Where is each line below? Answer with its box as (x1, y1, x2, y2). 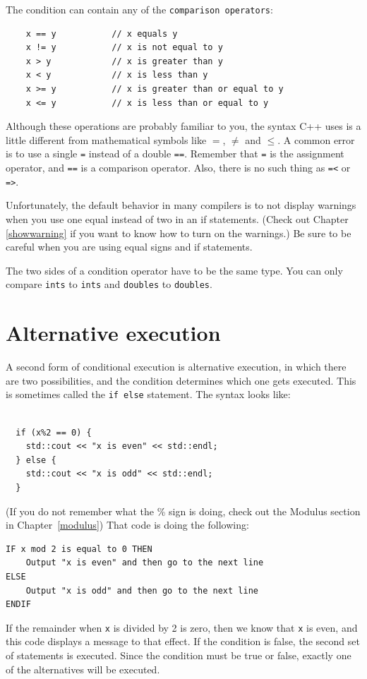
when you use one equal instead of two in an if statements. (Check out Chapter (6, 211, 349, 226)
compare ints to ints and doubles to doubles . (6, 277, 212, 292)
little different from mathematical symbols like (6, 132, 207, 147)
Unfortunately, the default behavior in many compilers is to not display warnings (6, 198, 356, 212)
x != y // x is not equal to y (25, 42, 223, 53)
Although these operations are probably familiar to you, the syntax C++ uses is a (6, 119, 361, 133)
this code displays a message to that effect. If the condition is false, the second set (6, 634, 360, 649)
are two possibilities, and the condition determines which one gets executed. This (6, 373, 356, 387)
